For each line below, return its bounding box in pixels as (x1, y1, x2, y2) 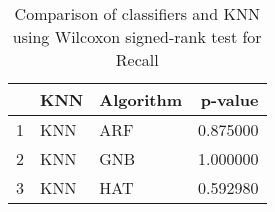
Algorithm (99, 88, 183, 111)
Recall (115, 48, 159, 71)
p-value (200, 88, 259, 111)
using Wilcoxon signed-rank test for (12, 25, 262, 48)
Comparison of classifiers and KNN (14, 2, 260, 25)
